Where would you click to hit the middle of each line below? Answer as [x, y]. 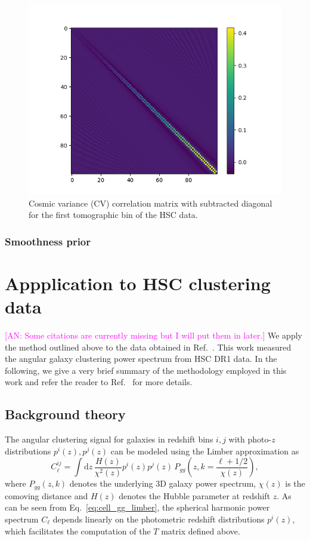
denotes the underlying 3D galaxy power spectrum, [163, 483]
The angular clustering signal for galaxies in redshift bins [109, 439]
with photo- [250, 439]
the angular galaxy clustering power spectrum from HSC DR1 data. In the [141, 359]
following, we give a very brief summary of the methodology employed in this [146, 370]
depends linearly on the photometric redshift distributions [159, 519]
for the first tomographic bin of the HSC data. [113, 215]
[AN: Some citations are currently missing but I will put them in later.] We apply [154, 335]
